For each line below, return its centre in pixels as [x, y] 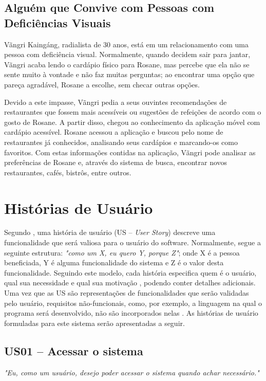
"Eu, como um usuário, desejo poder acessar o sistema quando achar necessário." [132, 372]
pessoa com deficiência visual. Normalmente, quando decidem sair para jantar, [127, 54]
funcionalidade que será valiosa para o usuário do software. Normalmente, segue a [132, 242]
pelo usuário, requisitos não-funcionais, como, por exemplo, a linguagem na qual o [133, 303]
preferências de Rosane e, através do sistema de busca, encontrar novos [116, 162]
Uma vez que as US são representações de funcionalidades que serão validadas [127, 293]
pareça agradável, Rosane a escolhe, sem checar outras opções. [102, 84]
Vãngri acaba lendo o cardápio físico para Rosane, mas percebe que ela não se [127, 64]
